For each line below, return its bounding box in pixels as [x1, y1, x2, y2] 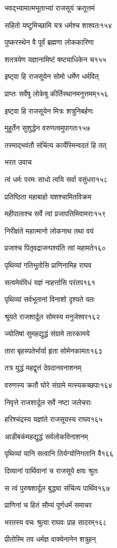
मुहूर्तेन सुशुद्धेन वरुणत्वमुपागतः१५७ [5, 122, 90, 133]
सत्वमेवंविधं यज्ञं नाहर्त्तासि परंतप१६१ [5, 277, 96, 287]
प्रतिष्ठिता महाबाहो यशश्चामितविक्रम [5, 191, 92, 202]
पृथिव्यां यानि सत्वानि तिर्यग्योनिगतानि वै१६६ [5, 448, 113, 459]
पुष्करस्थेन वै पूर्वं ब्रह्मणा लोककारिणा [5, 37, 94, 47]
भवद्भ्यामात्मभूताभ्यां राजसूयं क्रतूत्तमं [5, 3, 95, 13]
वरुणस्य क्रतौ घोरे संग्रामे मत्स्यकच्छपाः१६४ [5, 380, 112, 390]
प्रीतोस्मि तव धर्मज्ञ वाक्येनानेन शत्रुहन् [5, 534, 96, 544]
